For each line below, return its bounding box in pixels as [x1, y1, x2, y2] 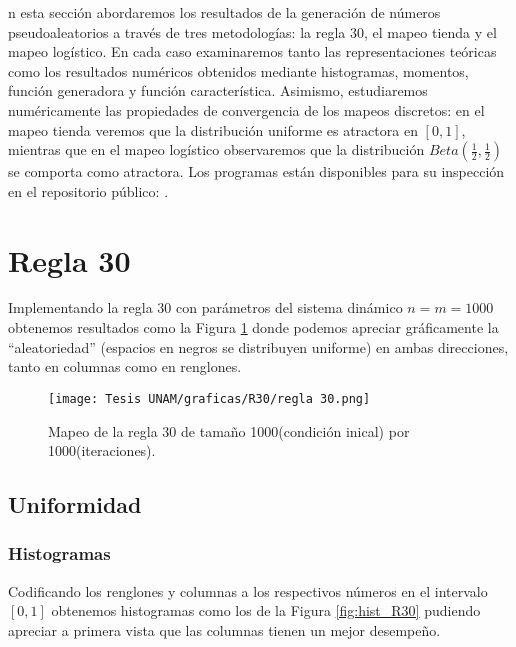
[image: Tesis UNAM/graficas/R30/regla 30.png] [48, 391, 371, 406]
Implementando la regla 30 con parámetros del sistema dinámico [8, 297, 403, 318]
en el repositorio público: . [8, 180, 169, 201]
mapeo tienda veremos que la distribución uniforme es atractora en [8, 119, 418, 140]
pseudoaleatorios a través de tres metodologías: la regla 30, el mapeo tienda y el [8, 21, 497, 42]
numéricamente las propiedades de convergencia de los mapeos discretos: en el [8, 99, 485, 120]
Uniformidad [8, 489, 142, 520]
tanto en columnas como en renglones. [8, 356, 242, 377]
